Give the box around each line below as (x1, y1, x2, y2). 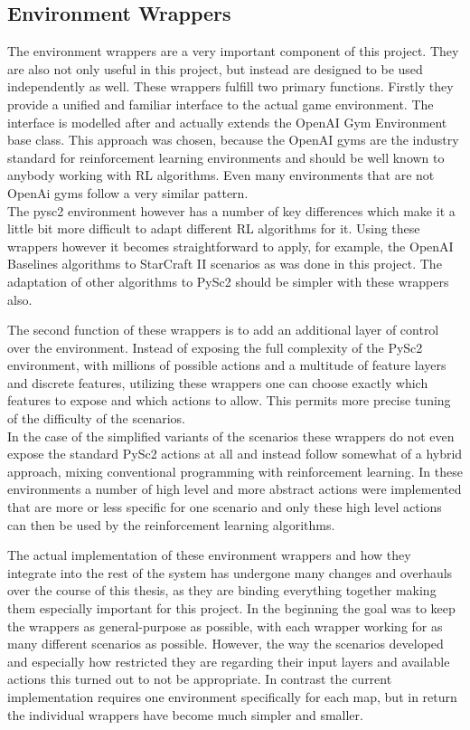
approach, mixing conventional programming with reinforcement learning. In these (7, 461, 463, 480)
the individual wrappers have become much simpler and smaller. (7, 705, 363, 724)
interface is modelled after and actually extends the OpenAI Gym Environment (7, 112, 447, 131)
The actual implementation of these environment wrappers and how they (7, 545, 411, 564)
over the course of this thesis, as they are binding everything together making (7, 581, 437, 600)
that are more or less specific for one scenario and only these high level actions (7, 498, 442, 517)
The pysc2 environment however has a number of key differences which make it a (7, 201, 456, 220)
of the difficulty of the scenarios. (7, 409, 185, 428)
